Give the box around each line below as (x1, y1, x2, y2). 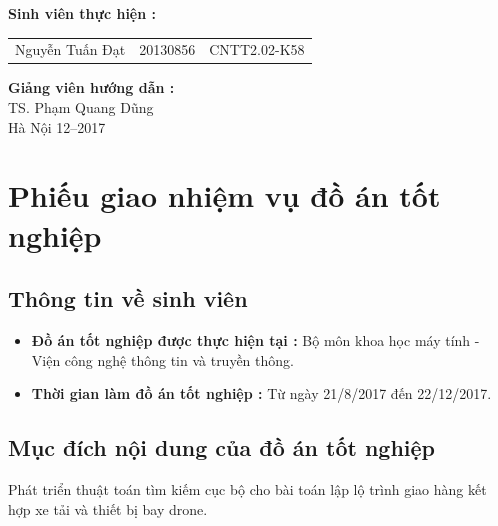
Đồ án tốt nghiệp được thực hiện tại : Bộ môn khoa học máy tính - (31, 329, 480, 350)
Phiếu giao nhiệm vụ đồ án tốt (8, 175, 441, 216)
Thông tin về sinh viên (8, 283, 248, 314)
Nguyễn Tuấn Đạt (15, 39, 126, 60)
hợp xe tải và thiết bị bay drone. (8, 498, 208, 519)
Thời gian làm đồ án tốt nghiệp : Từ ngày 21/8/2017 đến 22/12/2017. (31, 383, 492, 404)
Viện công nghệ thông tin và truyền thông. (31, 349, 294, 370)
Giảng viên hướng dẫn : (8, 77, 175, 98)
